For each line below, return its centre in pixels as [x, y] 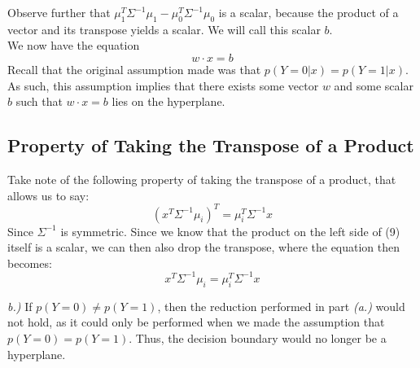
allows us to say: [48, 195]
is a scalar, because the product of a [308, 12]
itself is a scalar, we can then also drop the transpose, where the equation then [204, 247]
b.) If [20, 306]
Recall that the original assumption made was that [134, 69]
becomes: [30, 263]
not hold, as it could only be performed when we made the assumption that [196, 322]
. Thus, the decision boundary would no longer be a [258, 337]
